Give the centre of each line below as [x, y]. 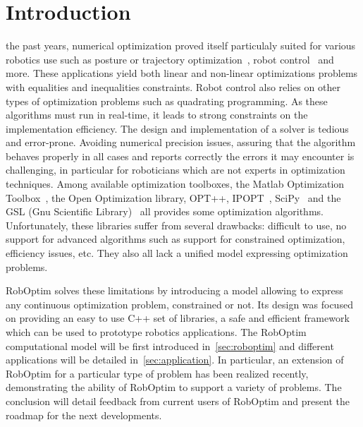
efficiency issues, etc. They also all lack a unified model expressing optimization [177, 253]
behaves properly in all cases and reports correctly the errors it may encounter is [180, 156]
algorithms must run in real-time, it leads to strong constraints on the [157, 115]
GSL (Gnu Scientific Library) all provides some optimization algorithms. [165, 211]
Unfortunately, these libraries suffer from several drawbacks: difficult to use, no [176, 225]
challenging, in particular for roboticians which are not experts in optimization [176, 170]
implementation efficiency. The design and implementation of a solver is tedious [177, 128]
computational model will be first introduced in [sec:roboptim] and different [170, 345]
